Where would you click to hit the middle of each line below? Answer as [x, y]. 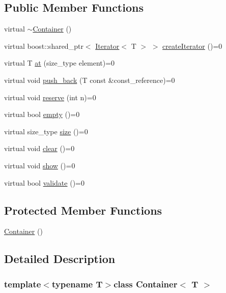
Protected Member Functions [83, 210]
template [23, 284]
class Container [146, 284]
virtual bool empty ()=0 [42, 114]
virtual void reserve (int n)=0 [50, 97]
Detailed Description [60, 259]
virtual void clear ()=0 [39, 148]
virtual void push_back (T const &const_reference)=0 [90, 80]
